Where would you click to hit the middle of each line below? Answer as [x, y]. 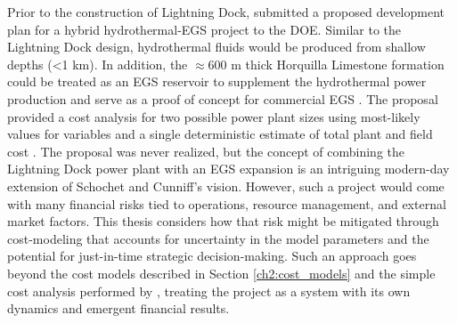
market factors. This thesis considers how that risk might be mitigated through [223, 221]
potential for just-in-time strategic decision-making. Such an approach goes [212, 256]
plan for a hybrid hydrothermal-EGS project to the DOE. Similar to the [204, 29]
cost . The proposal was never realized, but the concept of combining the [206, 151]
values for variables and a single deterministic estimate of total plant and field [220, 134]
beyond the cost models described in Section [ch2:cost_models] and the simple [221, 273]
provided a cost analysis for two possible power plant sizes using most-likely [214, 116]
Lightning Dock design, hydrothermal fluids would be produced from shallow [216, 47]
